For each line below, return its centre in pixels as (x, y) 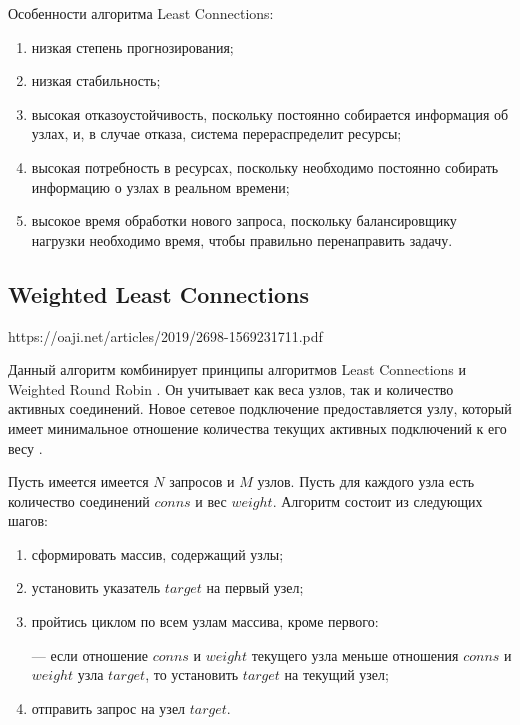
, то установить (192, 674)
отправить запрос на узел (108, 707)
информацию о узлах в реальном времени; (160, 186)
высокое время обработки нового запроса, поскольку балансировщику (244, 220)
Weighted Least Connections (159, 293)
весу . (25, 447)
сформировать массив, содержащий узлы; (157, 553)
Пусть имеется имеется (78, 481)
